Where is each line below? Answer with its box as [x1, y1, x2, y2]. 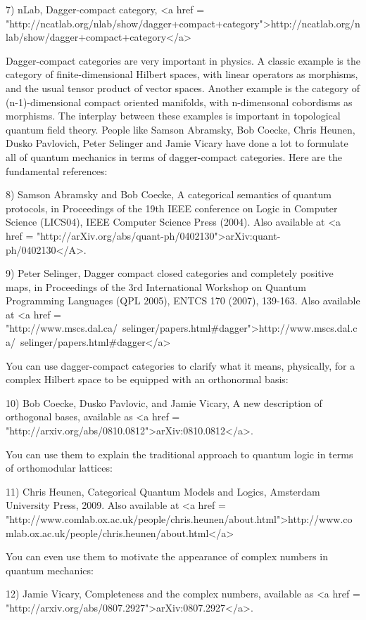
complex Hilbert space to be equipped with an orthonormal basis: [6, 372, 289, 387]
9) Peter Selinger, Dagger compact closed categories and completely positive [6, 266, 334, 280]
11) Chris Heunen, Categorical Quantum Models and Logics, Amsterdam [6, 484, 320, 498]
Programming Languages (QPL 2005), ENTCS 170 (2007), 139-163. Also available [6, 293, 360, 308]
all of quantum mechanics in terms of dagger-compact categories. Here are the [6, 149, 342, 164]
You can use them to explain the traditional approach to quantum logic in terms [6, 446, 353, 461]
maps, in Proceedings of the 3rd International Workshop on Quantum [6, 279, 306, 294]
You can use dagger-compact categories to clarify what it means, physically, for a [6, 358, 355, 373]
